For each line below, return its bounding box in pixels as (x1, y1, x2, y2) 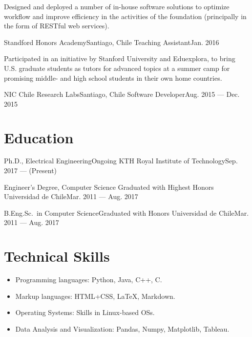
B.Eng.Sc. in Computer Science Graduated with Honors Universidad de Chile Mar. (4, 207, 249, 218)
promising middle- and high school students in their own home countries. (4, 72, 222, 83)
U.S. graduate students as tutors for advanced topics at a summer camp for (4, 63, 230, 73)
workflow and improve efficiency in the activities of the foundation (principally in (4, 11, 247, 21)
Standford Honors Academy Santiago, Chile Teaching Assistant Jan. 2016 (4, 37, 219, 47)
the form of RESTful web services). (4, 21, 109, 31)
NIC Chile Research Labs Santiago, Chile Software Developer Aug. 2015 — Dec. (4, 89, 240, 99)
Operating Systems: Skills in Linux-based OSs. (15, 307, 155, 317)
